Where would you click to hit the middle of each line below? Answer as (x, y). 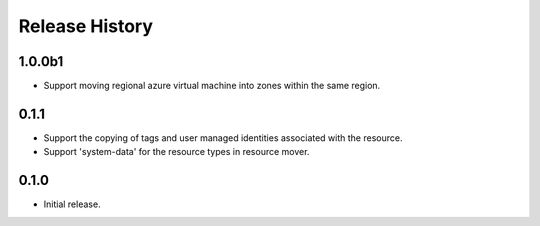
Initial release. (72, 204)
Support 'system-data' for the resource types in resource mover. (176, 152)
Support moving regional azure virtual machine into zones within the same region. (212, 86)
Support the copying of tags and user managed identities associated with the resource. (223, 137)
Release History (86, 26)
